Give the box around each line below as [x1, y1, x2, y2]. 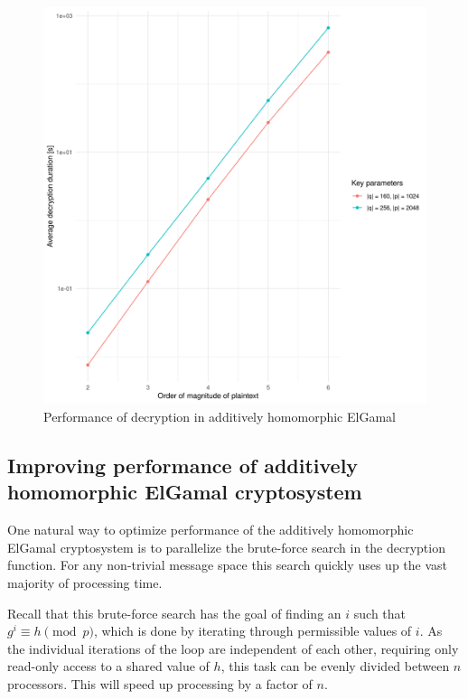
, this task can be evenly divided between [220, 657, 450, 676]
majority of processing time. [7, 573, 163, 592]
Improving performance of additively [7, 452, 359, 480]
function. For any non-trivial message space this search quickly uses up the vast [7, 555, 448, 574]
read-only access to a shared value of [7, 657, 210, 676]
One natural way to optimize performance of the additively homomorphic [7, 520, 414, 539]
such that [353, 603, 407, 622]
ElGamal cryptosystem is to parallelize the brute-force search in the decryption [7, 537, 445, 556]
